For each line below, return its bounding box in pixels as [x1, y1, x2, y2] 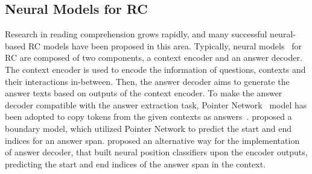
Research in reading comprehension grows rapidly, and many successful [5, 28, 267, 40]
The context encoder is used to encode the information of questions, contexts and [5, 63, 306, 75]
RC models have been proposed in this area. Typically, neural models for [28, 39, 302, 52]
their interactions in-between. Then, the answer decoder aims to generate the [5, 75, 290, 87]
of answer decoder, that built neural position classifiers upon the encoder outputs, [5, 146, 308, 158]
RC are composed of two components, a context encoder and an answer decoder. [5, 51, 302, 64]
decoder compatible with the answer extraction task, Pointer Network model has [5, 98, 307, 111]
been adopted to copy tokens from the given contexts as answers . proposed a [5, 110, 292, 123]
